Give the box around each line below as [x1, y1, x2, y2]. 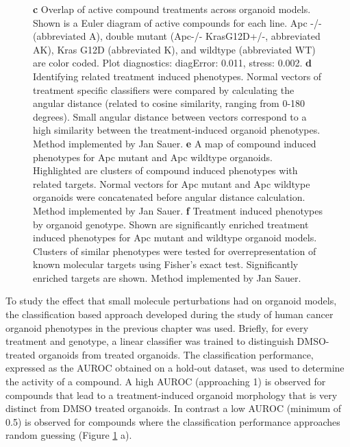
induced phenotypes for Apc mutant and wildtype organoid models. [33, 230, 317, 245]
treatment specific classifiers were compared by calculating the [33, 82, 295, 97]
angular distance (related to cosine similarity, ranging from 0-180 [33, 96, 305, 110]
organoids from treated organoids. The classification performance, [38, 347, 314, 361]
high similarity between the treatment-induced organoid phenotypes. [33, 123, 321, 137]
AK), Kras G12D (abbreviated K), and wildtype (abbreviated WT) [33, 42, 316, 56]
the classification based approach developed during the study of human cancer [5, 307, 334, 322]
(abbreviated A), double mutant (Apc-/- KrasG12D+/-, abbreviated [33, 29, 321, 43]
